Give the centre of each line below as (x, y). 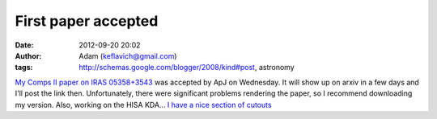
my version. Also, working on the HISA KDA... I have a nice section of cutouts (143, 105)
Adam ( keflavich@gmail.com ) (128, 55)
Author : (28, 55)
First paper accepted (87, 21)
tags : (24, 68)
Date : (24, 45)
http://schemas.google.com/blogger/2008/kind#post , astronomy (187, 68)
